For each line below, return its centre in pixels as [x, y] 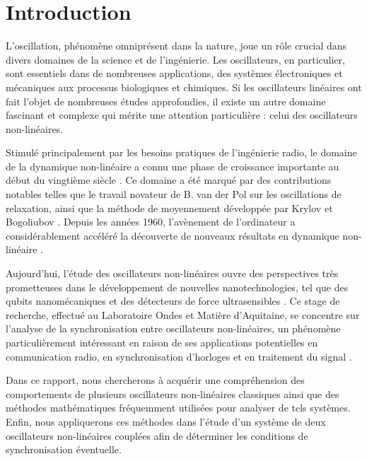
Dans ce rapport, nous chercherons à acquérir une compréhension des [155, 380]
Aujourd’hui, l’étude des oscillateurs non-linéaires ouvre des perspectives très [172, 273]
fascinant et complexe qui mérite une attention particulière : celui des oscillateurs [182, 115]
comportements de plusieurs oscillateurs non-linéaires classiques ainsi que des [173, 393]
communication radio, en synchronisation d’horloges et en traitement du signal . [179, 356]
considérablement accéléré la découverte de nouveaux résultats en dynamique [173, 235]
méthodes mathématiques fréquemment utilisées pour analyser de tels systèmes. [178, 408]
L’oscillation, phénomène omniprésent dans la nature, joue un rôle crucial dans [176, 46]
